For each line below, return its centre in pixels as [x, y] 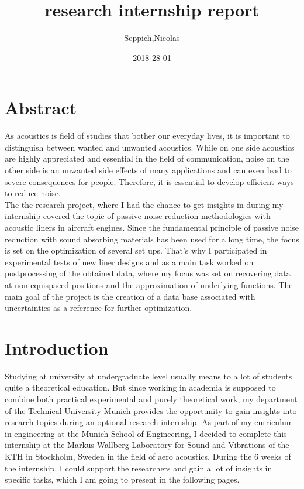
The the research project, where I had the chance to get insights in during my [144, 204]
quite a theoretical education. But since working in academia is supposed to [140, 387]
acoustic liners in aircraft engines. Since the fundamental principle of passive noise [152, 227]
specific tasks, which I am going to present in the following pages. [122, 479]
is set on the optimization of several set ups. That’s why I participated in [136, 250]
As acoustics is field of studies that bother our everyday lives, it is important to [147, 136]
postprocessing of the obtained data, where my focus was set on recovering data [148, 273]
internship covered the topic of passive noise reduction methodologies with [138, 216]
